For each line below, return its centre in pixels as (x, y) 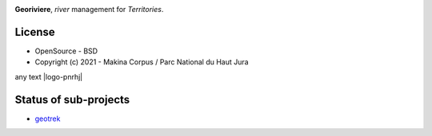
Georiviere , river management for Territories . (89, 9)
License (35, 32)
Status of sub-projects (72, 99)
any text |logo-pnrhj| (49, 76)
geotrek (48, 119)
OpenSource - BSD (66, 51)
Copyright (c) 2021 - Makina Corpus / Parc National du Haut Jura (142, 62)
